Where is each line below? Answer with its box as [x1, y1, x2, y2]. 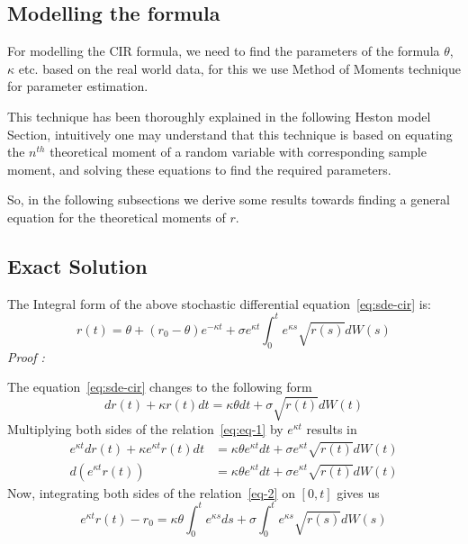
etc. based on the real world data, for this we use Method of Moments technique [18, 59, 461, 77]
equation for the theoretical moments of [7, 207, 226, 226]
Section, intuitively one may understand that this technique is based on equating [7, 124, 453, 143]
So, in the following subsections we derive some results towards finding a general [7, 190, 450, 209]
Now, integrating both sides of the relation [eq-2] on [7, 483, 295, 502]
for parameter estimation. [7, 77, 148, 95]
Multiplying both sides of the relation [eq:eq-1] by [7, 420, 283, 439]
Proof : [7, 347, 45, 366]
